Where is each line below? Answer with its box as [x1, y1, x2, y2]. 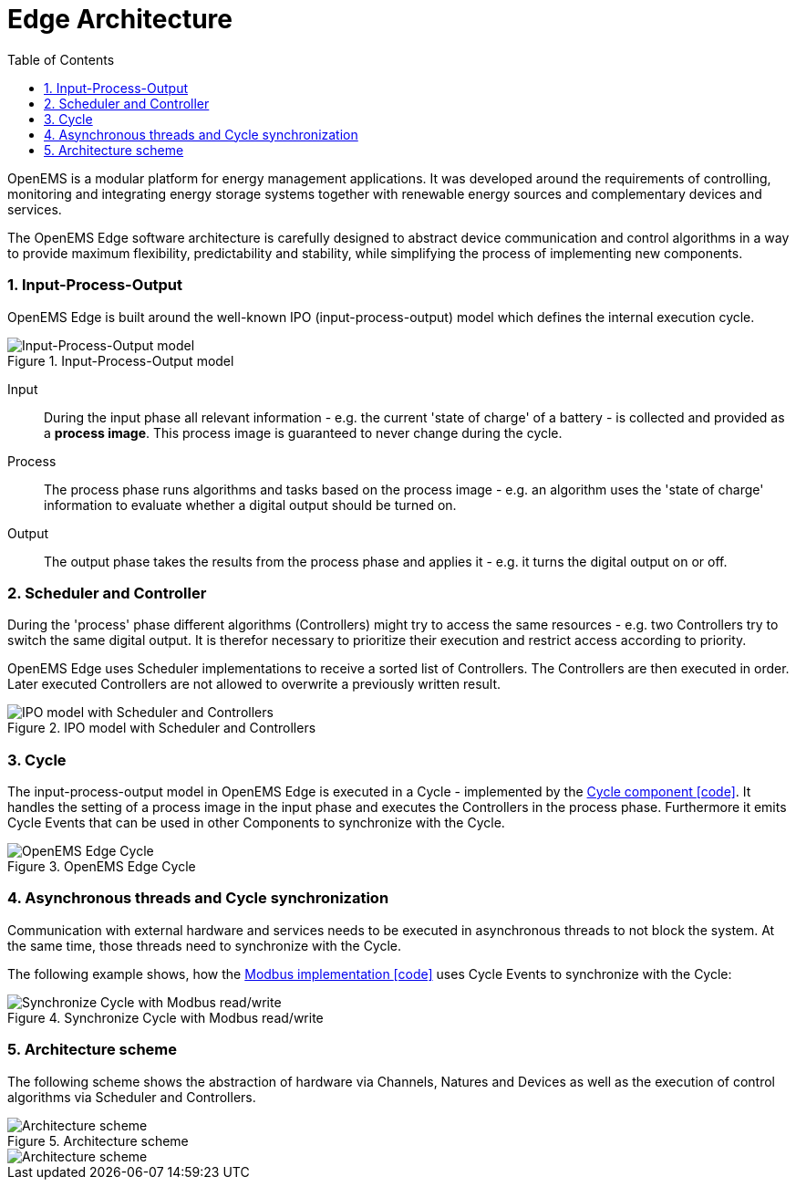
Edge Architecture [7, 4, 233, 35]
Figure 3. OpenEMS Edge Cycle [7, 859, 196, 874]
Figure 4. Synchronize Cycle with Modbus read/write [7, 1009, 324, 1026]
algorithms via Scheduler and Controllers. [7, 1088, 256, 1105]
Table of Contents [7, 51, 115, 68]
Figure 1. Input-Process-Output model [7, 352, 234, 369]
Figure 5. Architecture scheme [7, 1132, 189, 1149]
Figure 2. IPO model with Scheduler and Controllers [7, 720, 316, 736]
